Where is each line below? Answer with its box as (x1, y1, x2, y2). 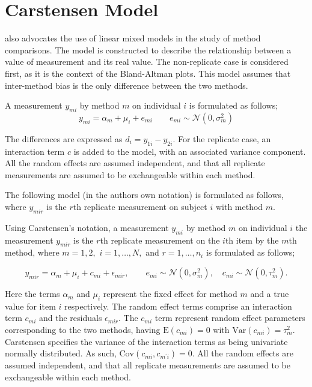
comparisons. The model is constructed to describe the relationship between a (5, 43, 292, 56)
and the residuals (38, 311, 102, 324)
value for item (5, 299, 56, 312)
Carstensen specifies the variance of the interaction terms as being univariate (5, 335, 288, 347)
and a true (250, 287, 289, 300)
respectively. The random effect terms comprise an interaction (64, 299, 292, 312)
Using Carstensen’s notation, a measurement (5, 221, 169, 233)
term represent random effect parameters (154, 311, 305, 324)
